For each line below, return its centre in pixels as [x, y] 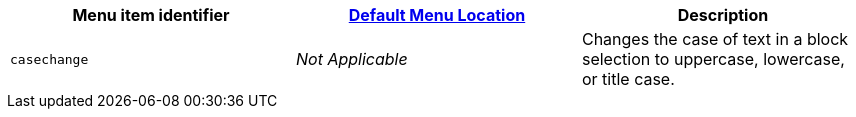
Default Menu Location [437, 15]
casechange [49, 59]
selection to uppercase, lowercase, [713, 59]
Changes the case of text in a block [715, 39]
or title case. [628, 79]
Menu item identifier [151, 15]
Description [723, 15]
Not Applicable [351, 59]
